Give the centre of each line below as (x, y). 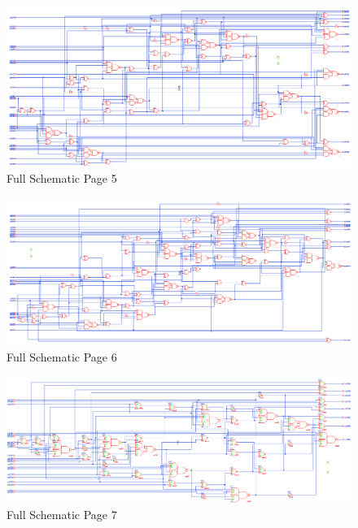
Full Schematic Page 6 (62, 357)
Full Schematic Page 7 (62, 515)
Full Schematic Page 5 (62, 178)
